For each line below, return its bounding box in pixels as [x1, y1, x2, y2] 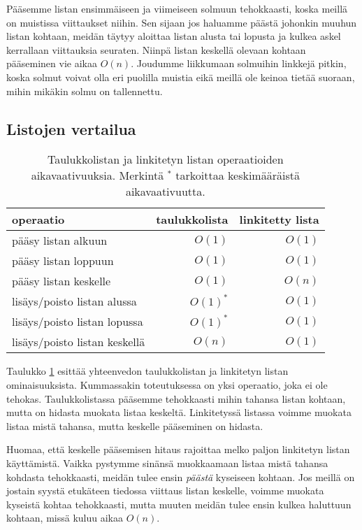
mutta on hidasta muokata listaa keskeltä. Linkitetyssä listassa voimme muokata [6, 405, 352, 420]
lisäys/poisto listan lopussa [12, 313, 143, 330]
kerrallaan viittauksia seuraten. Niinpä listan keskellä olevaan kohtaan [6, 42, 306, 57]
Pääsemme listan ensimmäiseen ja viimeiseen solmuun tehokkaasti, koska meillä [6, 1, 348, 15]
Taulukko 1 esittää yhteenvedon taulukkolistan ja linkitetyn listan [6, 364, 289, 378]
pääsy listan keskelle [12, 273, 111, 289]
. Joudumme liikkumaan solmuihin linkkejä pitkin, [131, 56, 347, 71]
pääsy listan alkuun [12, 232, 108, 249]
